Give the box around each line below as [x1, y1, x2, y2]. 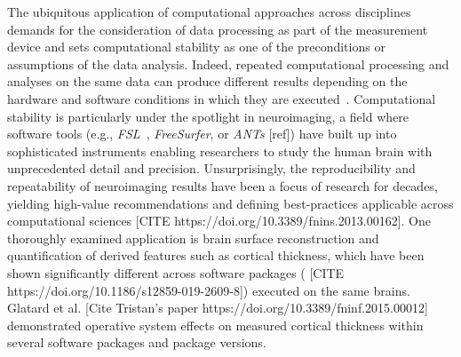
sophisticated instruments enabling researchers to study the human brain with [7, 141, 433, 160]
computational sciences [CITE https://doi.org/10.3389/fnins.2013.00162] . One [7, 211, 431, 230]
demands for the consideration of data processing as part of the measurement [7, 20, 428, 38]
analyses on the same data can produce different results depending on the [7, 72, 408, 91]
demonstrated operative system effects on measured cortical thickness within [7, 315, 424, 334]
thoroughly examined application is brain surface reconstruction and [7, 228, 379, 247]
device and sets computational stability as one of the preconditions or [7, 37, 385, 56]
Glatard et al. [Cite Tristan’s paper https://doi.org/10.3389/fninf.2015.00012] [7, 298, 428, 317]
